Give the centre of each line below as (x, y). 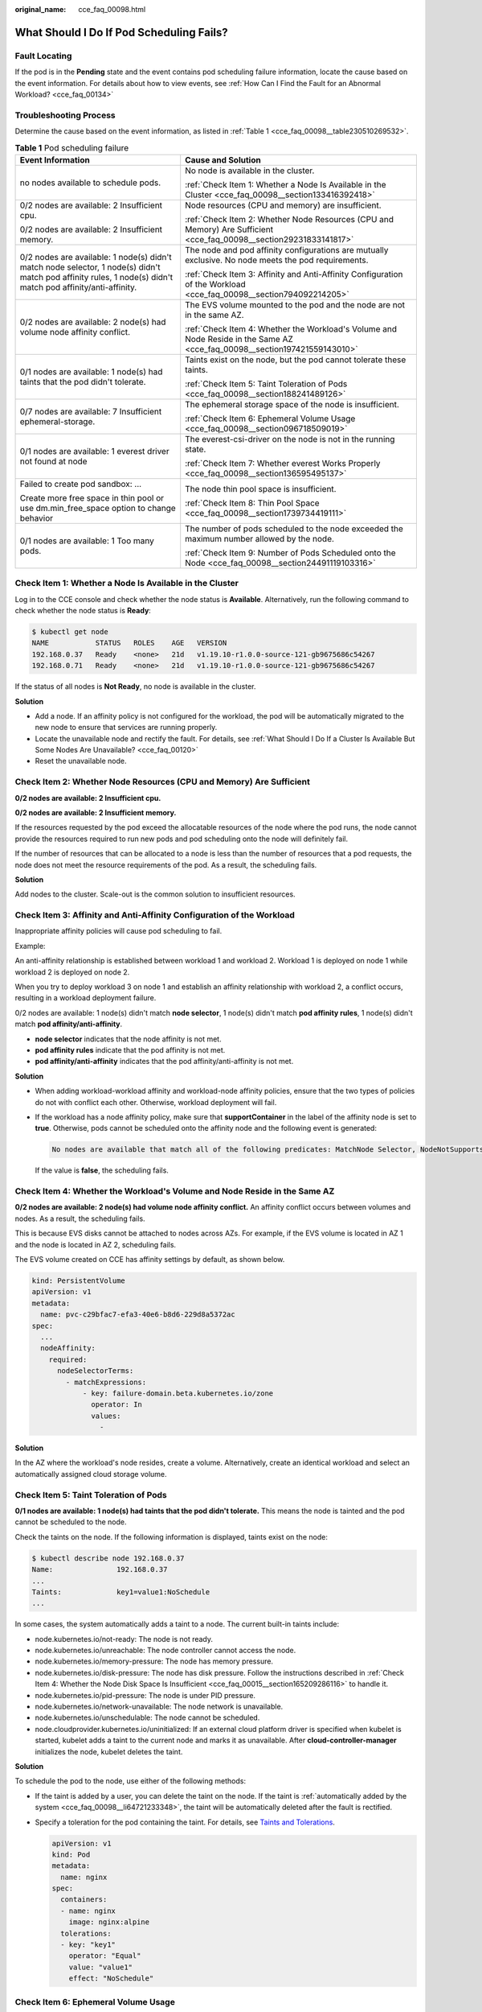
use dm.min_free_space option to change (98, 508)
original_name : (41, 9)
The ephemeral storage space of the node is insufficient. (292, 404)
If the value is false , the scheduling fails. (102, 1170)
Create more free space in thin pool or (92, 497)
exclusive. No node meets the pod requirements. (277, 260)
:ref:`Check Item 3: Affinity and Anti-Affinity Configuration (294, 274)
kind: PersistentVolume (79, 1281)
